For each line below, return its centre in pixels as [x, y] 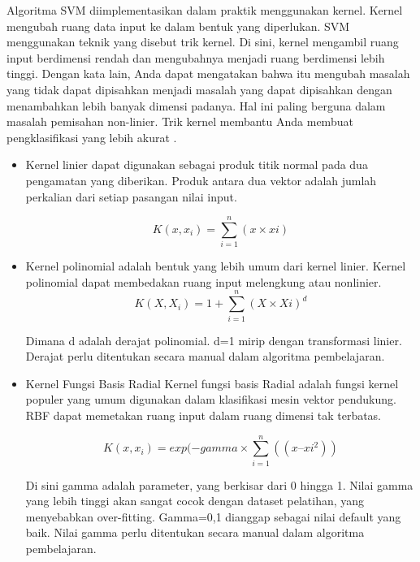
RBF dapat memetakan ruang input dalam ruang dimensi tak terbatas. [204, 415]
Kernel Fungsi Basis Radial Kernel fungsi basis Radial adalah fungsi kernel [212, 383]
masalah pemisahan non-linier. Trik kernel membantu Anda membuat [180, 121]
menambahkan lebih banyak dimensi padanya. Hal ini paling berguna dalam [196, 105]
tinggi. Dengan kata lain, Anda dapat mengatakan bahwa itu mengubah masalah [208, 73]
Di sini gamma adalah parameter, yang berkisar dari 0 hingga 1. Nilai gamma [219, 484]
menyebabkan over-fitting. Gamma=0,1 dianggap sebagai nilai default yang [213, 516]
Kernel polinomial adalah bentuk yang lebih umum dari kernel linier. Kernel [216, 266]
